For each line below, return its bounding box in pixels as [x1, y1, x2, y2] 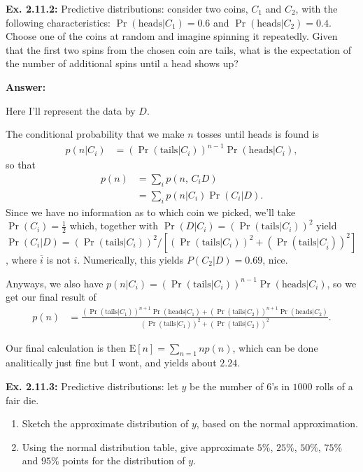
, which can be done [232, 340, 318, 355]
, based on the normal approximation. [196, 416, 358, 431]
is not [46, 252, 71, 266]
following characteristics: [6, 15, 111, 29]
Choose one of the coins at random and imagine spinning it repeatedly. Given [6, 29, 338, 43]
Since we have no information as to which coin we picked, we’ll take [6, 204, 296, 219]
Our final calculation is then [6, 340, 127, 355]
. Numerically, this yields [77, 252, 184, 266]
